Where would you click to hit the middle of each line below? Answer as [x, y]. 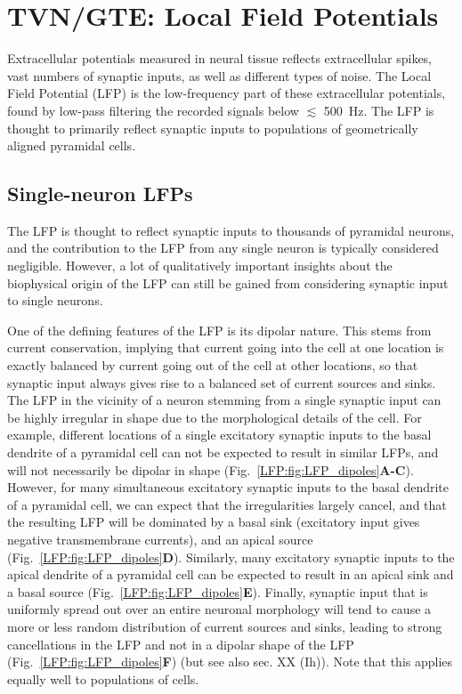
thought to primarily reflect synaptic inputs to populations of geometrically [213, 128]
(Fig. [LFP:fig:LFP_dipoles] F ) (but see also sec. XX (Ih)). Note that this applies [230, 662]
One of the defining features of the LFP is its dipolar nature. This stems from [219, 330]
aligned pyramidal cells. [72, 145]
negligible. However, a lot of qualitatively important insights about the [200, 266]
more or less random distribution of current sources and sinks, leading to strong [225, 626]
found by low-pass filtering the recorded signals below [153, 110]
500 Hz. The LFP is [379, 110]
